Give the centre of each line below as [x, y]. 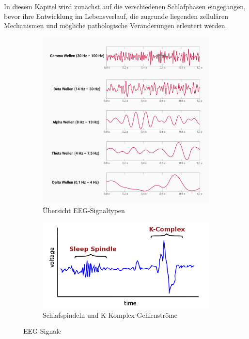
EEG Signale [42, 331]
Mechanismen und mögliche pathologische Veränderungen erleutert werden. [116, 25]
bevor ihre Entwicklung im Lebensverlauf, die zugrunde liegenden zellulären [116, 16]
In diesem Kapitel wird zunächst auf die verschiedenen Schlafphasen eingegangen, [125, 6]
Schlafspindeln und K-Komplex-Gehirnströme [110, 315]
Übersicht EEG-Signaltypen [84, 210]
